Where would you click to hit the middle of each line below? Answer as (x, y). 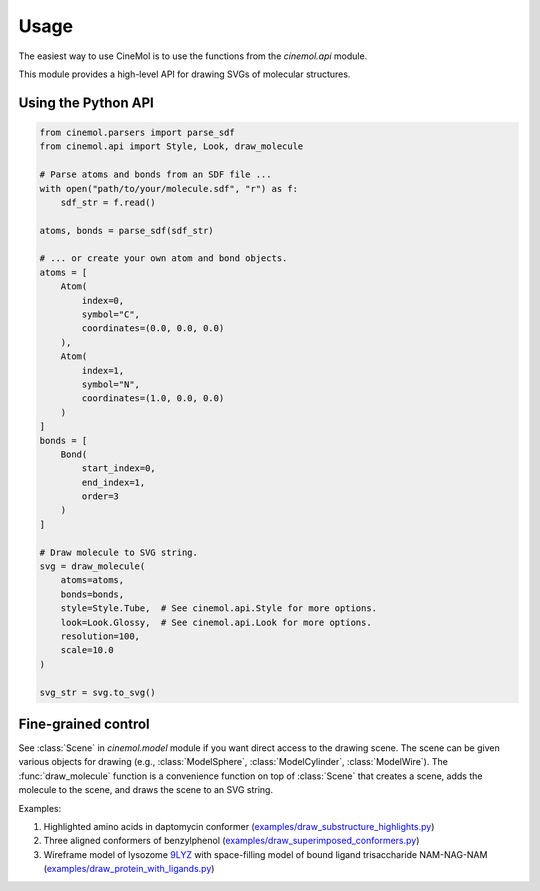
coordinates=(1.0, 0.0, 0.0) (153, 398)
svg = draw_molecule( (92, 566)
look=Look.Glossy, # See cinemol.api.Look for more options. (216, 622)
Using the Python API (86, 102)
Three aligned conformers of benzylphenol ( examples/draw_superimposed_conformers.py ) (231, 841)
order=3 (100, 496)
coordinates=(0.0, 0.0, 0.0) (153, 328)
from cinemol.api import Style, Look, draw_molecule (171, 146)
